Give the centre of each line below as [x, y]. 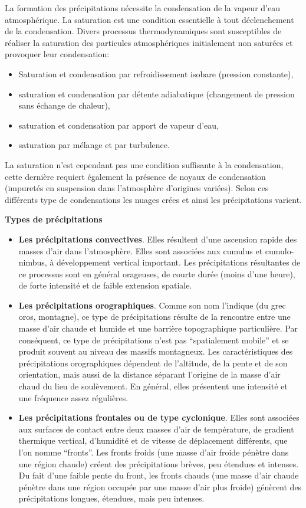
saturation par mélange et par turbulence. [94, 145]
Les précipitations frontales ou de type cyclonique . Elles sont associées [159, 417]
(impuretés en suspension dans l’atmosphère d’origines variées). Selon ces [137, 188]
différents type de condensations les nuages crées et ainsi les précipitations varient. [154, 199]
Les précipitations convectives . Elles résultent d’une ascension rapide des [158, 239]
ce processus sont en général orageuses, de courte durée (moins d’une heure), [157, 273]
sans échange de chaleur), [64, 105]
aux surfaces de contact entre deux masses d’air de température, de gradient [156, 429]
